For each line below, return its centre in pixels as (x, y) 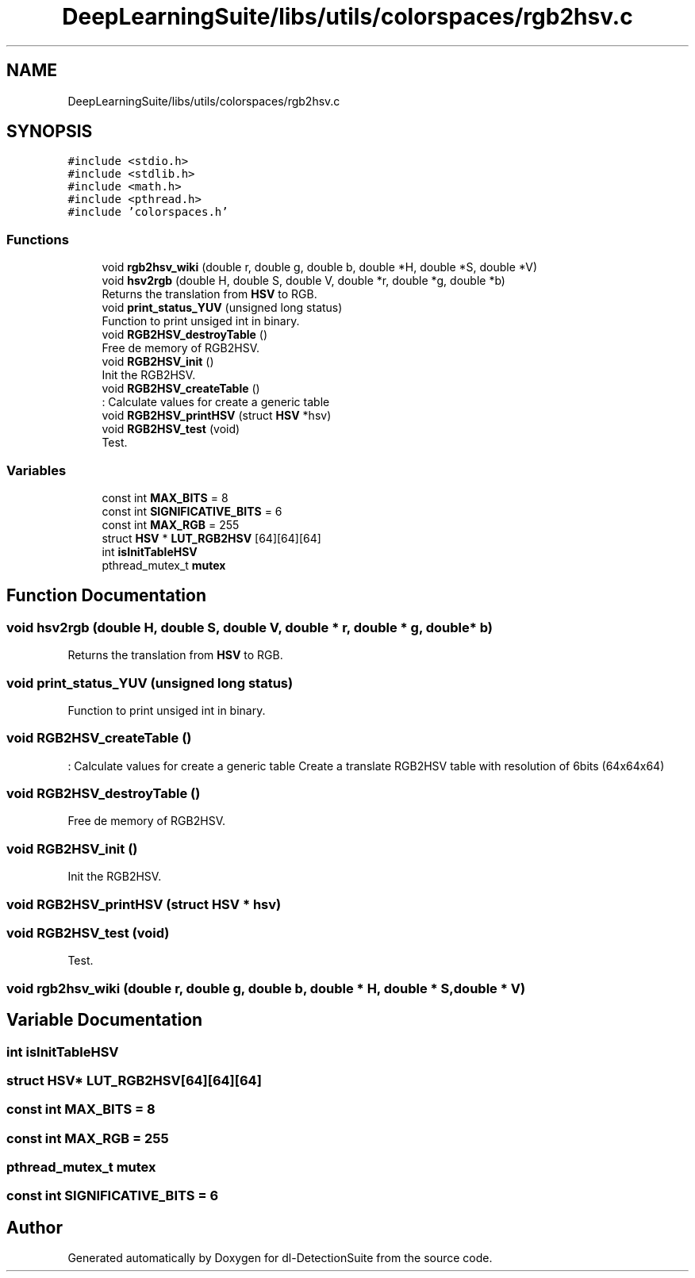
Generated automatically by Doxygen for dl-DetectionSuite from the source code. (280, 1258)
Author (35, 1227)
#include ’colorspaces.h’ (148, 212)
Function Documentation (106, 596)
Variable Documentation (105, 1020)
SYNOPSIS (50, 132)
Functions (38, 239)
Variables (36, 470)
